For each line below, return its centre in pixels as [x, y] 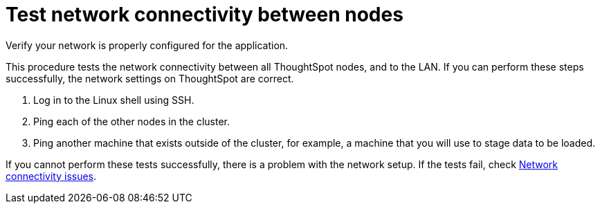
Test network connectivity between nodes [204, 15]
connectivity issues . [51, 176]
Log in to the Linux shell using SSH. [114, 100]
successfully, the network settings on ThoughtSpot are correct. [150, 78]
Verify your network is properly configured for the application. [147, 45]
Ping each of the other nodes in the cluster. [131, 121]
